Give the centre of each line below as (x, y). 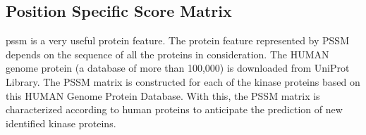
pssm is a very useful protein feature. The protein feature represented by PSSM (177, 40)
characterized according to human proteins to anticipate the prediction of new (174, 109)
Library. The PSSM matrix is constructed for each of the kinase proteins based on (183, 81)
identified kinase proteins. (61, 123)
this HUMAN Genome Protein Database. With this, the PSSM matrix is (163, 95)
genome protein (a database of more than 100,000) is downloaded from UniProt (178, 68)
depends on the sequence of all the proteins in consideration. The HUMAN (167, 54)
